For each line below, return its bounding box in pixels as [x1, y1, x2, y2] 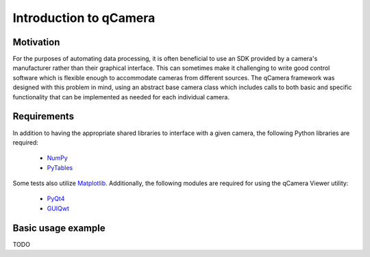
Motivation [12, 36, 60, 48]
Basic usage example [12, 222, 106, 234]
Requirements [12, 110, 75, 123]
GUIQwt [47, 204, 70, 212]
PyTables [47, 163, 73, 171]
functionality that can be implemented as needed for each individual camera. [12, 93, 230, 101]
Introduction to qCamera [12, 10, 156, 25]
